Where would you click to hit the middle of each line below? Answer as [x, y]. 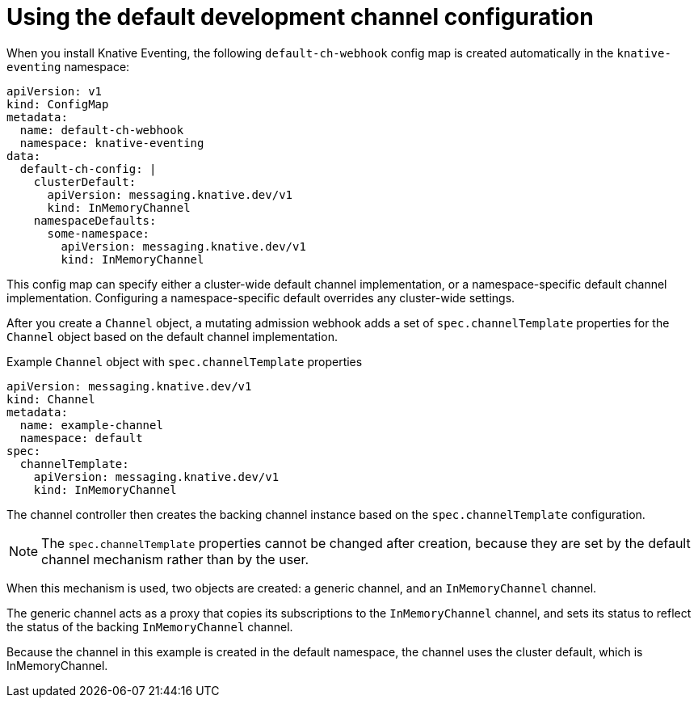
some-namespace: [99, 233]
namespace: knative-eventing [112, 143]
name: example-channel [91, 425]
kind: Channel [51, 399]
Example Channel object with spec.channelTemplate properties [185, 361]
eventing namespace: [68, 66]
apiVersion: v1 [55, 91]
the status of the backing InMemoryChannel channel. [150, 626]
